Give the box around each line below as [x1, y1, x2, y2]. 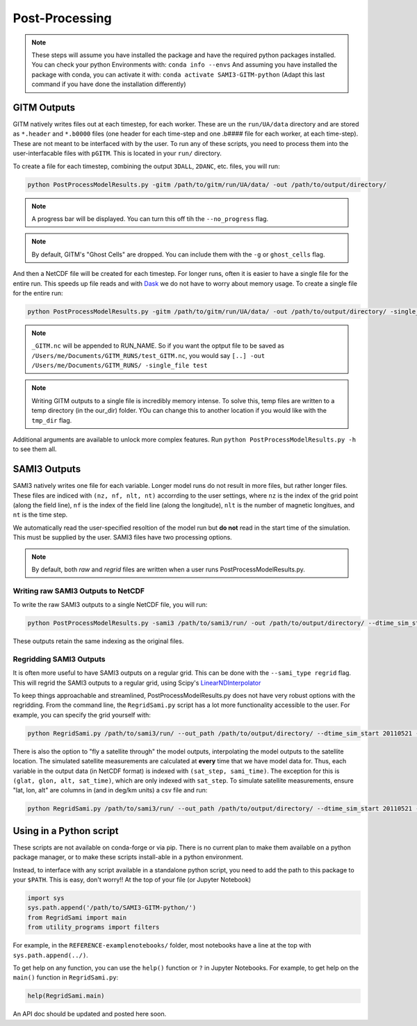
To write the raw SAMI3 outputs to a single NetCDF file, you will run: [13, 601, 208, 609]
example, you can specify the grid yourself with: [13, 710, 151, 719]
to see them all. [13, 445, 57, 453]
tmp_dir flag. [31, 416, 72, 424]
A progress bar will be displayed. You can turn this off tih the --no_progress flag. [31, 214, 269, 222]
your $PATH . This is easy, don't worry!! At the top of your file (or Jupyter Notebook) [13, 876, 252, 884]
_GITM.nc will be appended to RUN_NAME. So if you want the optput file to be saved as [31, 341, 285, 350]
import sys [27, 894, 65, 902]
